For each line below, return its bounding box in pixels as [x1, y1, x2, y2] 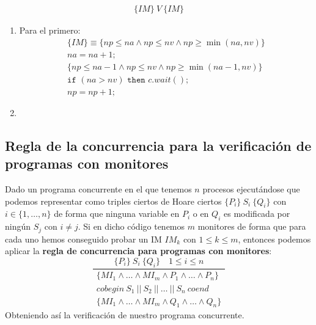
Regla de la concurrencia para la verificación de [5, 136, 312, 155]
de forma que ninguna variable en [54, 207, 180, 220]
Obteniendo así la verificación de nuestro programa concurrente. [5, 309, 244, 321]
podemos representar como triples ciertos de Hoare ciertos [5, 194, 222, 207]
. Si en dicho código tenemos [78, 220, 185, 233]
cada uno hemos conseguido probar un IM [5, 232, 162, 245]
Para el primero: [19, 24, 81, 37]
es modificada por [223, 207, 290, 220]
